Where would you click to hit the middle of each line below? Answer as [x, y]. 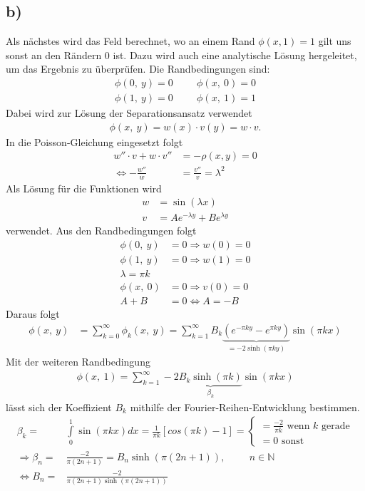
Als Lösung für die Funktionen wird [84, 188]
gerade [336, 426]
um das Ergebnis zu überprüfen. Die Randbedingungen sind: [138, 69]
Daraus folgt [33, 314]
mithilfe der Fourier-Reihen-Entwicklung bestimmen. [245, 407]
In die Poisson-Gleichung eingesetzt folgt [94, 141]
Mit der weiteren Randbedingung [78, 362]
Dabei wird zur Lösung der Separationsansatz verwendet [129, 113]
